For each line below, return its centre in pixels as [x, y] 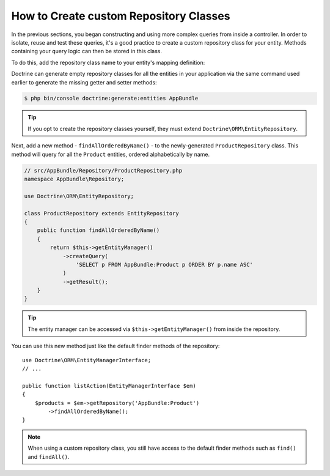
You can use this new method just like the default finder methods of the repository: [116, 346]
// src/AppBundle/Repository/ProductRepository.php [103, 170]
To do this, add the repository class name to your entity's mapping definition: [108, 62]
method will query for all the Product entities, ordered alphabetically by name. [111, 154]
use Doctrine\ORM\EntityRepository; [79, 196]
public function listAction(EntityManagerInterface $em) [109, 386]
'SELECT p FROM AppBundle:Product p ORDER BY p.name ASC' [164, 264]
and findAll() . [49, 456]
